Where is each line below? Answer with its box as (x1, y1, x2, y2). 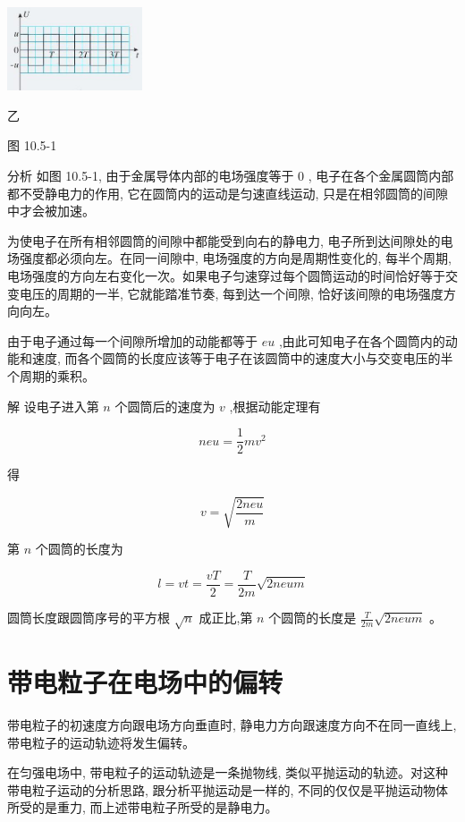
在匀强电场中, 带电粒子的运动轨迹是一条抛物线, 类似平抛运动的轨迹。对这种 (7, 763, 449, 782)
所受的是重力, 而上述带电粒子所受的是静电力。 (7, 798, 278, 817)
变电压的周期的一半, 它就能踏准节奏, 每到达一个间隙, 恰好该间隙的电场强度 (7, 284, 444, 302)
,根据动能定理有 (229, 396, 321, 415)
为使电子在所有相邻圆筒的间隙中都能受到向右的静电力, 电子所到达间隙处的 (7, 231, 441, 250)
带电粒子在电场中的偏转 (7, 664, 283, 699)
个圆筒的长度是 (268, 608, 357, 627)
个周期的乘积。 (7, 367, 95, 385)
